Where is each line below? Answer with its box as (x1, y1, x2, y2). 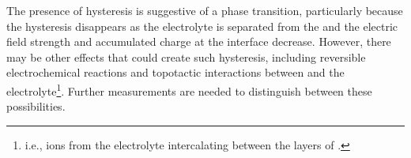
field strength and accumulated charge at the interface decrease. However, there (6, 33, 391, 50)
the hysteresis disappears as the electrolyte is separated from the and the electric (6, 17, 398, 34)
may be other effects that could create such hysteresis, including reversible (6, 48, 366, 65)
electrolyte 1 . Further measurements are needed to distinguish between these (6, 80, 372, 99)
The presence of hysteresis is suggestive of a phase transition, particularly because (6, 2, 403, 18)
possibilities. (6, 98, 66, 115)
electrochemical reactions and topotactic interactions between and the (6, 64, 345, 81)
